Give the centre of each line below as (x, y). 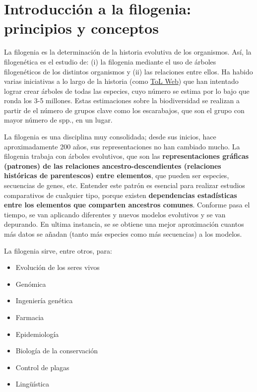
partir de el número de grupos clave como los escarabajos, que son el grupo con (124, 110)
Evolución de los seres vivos (58, 267)
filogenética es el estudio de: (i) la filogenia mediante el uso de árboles (110, 61)
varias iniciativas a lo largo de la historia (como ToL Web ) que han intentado (121, 81)
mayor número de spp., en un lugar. (58, 120)
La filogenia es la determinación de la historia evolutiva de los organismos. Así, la (128, 52)
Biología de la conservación (57, 351)
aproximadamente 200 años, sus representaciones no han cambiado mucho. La (122, 146)
